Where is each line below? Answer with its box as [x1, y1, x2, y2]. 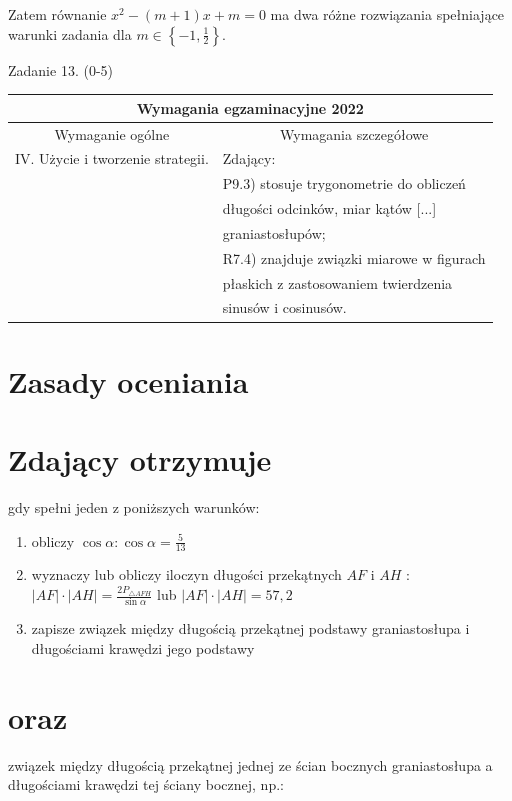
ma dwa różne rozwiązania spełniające [270, 4, 505, 24]
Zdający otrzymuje [8, 439, 272, 480]
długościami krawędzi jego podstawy [31, 637, 255, 658]
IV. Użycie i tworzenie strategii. [15, 148, 209, 169]
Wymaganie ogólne [54, 123, 170, 144]
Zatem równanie [8, 4, 107, 24]
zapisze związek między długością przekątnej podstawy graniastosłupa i [31, 618, 470, 639]
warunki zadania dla [8, 23, 132, 44]
